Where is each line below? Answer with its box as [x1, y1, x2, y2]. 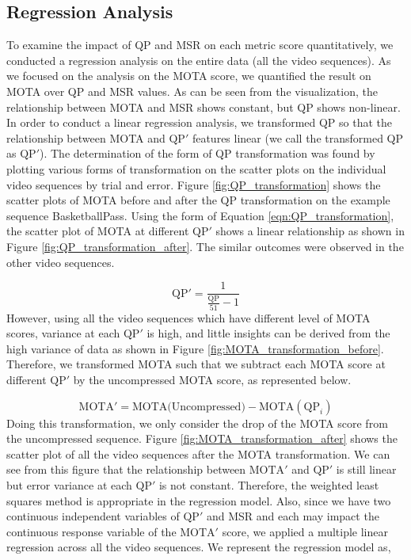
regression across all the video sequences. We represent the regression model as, [6, 539, 391, 555]
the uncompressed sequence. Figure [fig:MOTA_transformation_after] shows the [6, 430, 398, 447]
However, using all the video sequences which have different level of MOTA [6, 309, 371, 326]
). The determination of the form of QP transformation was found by [39, 145, 375, 162]
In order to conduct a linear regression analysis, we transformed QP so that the [6, 114, 393, 131]
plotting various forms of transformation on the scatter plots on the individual [6, 160, 386, 177]
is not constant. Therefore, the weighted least [158, 476, 379, 493]
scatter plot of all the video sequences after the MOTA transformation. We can [6, 445, 390, 462]
